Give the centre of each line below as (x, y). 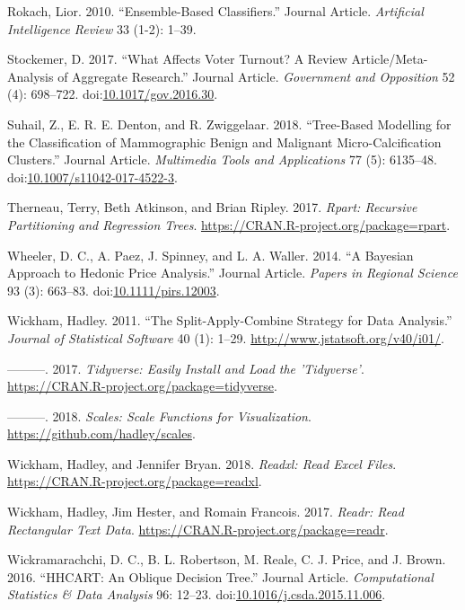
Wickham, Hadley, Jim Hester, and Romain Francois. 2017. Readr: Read (206, 512)
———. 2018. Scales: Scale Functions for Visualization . (159, 416)
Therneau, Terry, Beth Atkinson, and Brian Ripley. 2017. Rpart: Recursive (212, 207)
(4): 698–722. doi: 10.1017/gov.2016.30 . (113, 94)
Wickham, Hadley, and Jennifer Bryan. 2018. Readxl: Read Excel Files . (202, 463)
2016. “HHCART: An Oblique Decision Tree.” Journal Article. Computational (220, 576)
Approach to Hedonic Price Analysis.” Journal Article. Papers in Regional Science (232, 273)
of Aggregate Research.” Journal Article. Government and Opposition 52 (256, 76)
